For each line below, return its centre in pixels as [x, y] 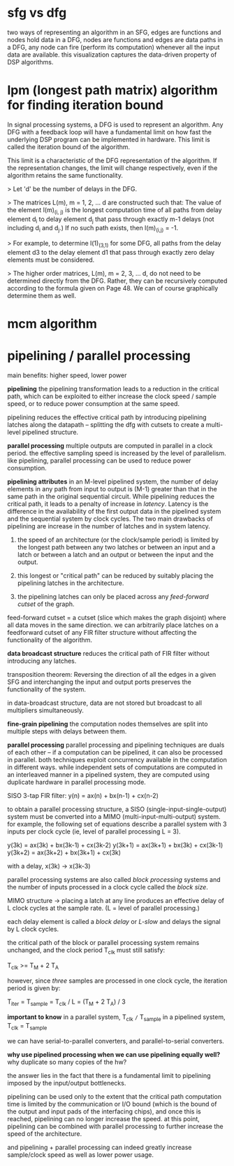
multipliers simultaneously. [45, 710]
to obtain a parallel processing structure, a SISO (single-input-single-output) [117, 809]
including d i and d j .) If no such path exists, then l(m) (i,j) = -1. [93, 229]
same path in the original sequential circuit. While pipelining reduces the [111, 497]
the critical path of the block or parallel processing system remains [103, 943]
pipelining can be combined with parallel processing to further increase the [115, 1126]
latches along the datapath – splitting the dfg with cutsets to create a [106, 425]
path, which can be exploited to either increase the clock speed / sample [112, 396]
